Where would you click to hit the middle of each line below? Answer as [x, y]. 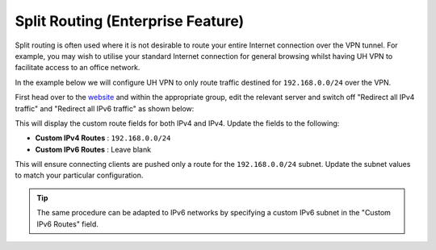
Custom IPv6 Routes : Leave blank [93, 149]
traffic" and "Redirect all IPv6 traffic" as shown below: [105, 108]
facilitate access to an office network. [78, 68]
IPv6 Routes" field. [67, 224]
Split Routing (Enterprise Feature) [130, 21]
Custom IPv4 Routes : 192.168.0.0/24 [103, 138]
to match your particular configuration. [79, 175]
